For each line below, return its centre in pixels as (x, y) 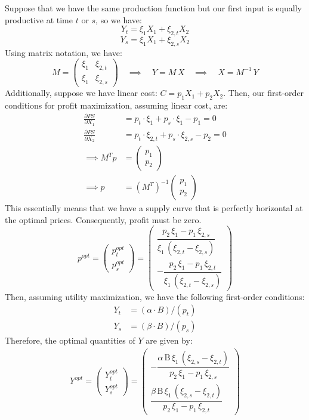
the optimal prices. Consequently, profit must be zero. (103, 219)
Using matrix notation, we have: (64, 52)
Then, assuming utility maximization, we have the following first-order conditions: (155, 296)
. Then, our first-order (264, 93)
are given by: (169, 340)
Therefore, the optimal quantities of (70, 340)
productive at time (39, 19)
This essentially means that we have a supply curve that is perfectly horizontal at (154, 208)
